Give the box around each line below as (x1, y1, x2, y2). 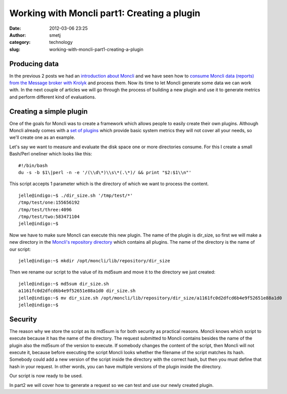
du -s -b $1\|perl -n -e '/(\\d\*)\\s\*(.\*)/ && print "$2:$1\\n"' (18, 170, 192, 176)
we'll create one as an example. (9, 134, 75, 141)
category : (9, 39, 31, 45)
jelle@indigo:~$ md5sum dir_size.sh (18, 280, 109, 287)
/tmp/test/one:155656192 (18, 200, 80, 205)
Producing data (9, 60, 59, 68)
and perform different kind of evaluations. (9, 94, 96, 100)
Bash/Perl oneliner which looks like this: (9, 151, 92, 157)
